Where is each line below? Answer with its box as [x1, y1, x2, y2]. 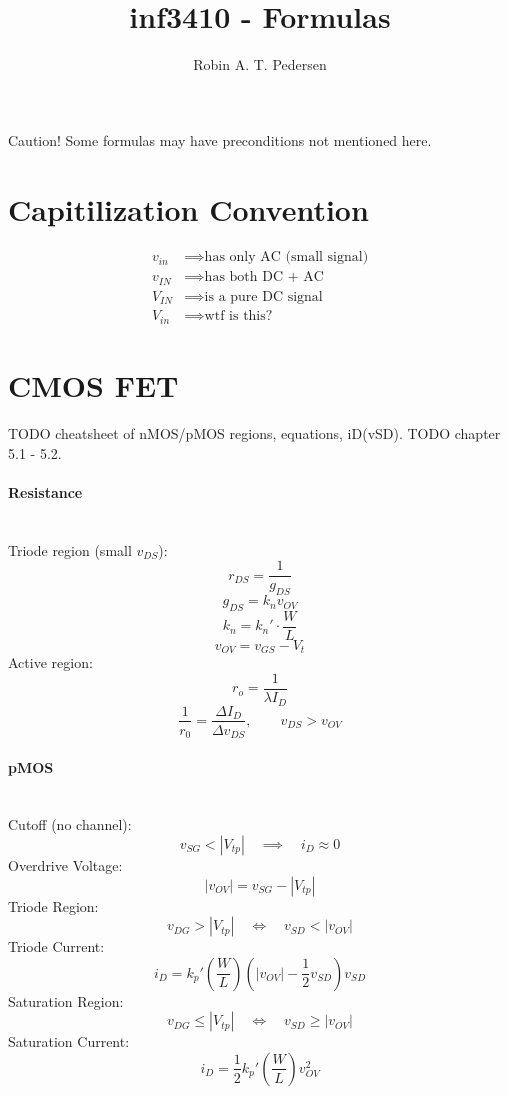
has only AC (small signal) [204, 250, 369, 265]
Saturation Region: [8, 990, 124, 1011]
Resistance [8, 481, 83, 502]
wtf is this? [204, 309, 273, 324]
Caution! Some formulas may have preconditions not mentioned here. [8, 129, 432, 150]
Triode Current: [8, 936, 105, 957]
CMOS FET [8, 365, 179, 406]
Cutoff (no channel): [8, 814, 132, 835]
